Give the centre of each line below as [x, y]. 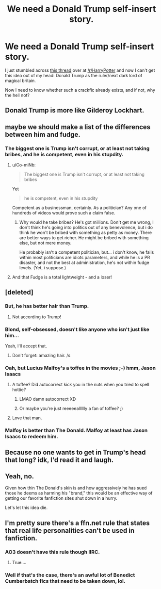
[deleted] [19, 292]
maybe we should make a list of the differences [78, 127]
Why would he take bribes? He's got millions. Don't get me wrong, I [86, 222]
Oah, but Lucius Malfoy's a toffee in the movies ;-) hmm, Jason [80, 368]
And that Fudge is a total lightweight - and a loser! [62, 277]
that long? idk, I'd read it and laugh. [59, 460]
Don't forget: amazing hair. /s [41, 355]
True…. [19, 563]
